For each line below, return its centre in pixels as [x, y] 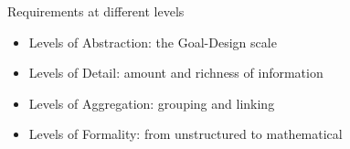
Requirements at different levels [96, 11]
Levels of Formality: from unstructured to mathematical [186, 134]
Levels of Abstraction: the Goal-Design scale [153, 42]
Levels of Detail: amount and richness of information [176, 73]
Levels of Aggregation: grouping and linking [152, 103]
